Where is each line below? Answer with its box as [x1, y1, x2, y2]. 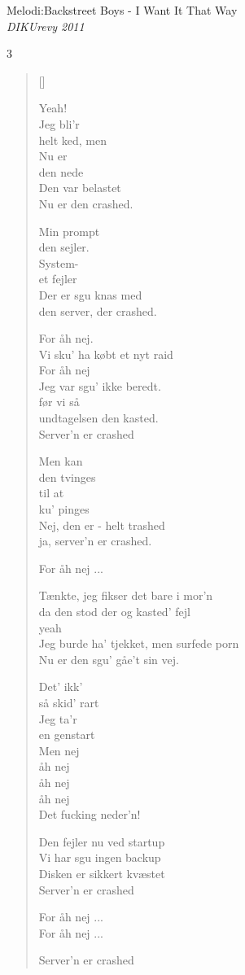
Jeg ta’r [38, 710, 77, 727]
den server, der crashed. [38, 302, 157, 319]
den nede [38, 163, 84, 180]
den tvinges [38, 468, 96, 485]
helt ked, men [38, 131, 107, 148]
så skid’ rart [38, 693, 99, 710]
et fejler [38, 270, 77, 287]
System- [38, 254, 79, 271]
